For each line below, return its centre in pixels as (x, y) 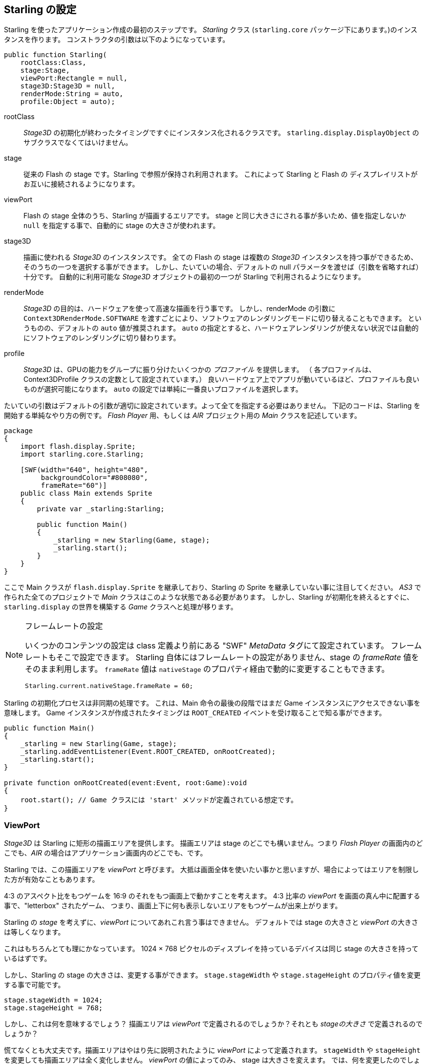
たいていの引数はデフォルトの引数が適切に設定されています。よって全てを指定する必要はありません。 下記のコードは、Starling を (212, 406)
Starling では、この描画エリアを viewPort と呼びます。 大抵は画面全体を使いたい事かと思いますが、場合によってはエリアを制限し (212, 870)
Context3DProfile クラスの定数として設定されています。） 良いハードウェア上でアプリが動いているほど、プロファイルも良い (222, 379)
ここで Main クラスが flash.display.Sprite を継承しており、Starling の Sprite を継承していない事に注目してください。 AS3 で (213, 587)
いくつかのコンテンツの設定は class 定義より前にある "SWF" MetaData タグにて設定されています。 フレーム (224, 646)
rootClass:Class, (53, 63)
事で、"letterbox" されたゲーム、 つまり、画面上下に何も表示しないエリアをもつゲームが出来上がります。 (173, 906)
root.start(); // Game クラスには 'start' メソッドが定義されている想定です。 (159, 800)
